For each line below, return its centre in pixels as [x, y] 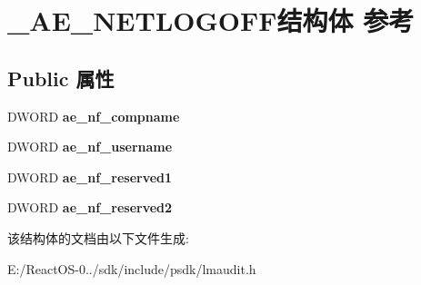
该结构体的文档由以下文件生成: [98, 237]
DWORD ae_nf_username [90, 147]
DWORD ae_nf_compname [94, 116]
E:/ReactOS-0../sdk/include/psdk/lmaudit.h [132, 268]
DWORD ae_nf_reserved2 [90, 207]
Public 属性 [61, 78]
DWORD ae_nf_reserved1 [90, 177]
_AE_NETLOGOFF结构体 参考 [211, 20]
